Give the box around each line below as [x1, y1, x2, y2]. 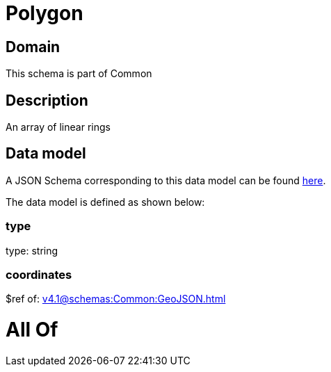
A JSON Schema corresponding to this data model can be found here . [6, 174, 326, 186]
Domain [6, 38, 60, 56]
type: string [6, 244, 58, 257]
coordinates [6, 267, 72, 282]
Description [6, 91, 88, 109]
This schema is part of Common [6, 67, 152, 80]
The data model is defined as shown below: [6, 195, 205, 208]
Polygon [6, 1, 83, 25]
